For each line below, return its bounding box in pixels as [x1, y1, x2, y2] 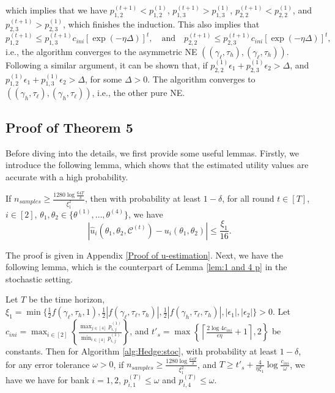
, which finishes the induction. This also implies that [62, 17, 260, 30]
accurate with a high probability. [6, 170, 128, 183]
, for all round [222, 192, 274, 205]
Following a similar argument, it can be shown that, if [6, 58, 208, 71]
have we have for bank [6, 373, 89, 386]
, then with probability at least [85, 192, 201, 205]
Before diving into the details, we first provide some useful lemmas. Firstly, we [6, 146, 300, 159]
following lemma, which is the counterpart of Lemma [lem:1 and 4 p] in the [6, 260, 287, 273]
